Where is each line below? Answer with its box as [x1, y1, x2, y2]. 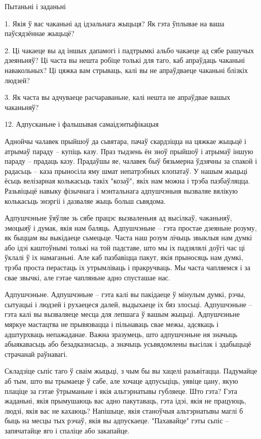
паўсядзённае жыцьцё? [5, 28, 74, 39]
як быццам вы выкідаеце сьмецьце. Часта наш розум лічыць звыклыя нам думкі [5, 232, 252, 243]
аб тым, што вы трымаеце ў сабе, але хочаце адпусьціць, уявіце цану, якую [5, 376, 238, 386]
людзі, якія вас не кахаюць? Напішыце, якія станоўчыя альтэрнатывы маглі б [5, 405, 243, 416]
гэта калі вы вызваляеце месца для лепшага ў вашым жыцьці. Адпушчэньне [5, 309, 240, 319]
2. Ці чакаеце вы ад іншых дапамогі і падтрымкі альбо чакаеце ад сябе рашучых [5, 45, 254, 55]
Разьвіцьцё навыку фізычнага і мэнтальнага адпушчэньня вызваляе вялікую [5, 185, 238, 196]
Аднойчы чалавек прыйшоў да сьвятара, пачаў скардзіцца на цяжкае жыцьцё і [5, 135, 247, 146]
